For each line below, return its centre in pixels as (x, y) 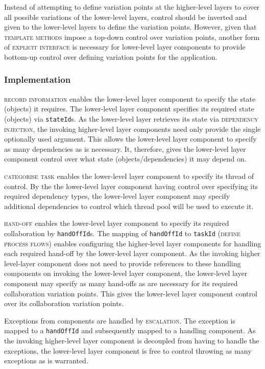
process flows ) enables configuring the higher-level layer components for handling (133, 243)
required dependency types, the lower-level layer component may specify (117, 196)
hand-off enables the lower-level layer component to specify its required (117, 223)
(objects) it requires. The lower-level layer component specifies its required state (129, 109)
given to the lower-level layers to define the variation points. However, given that (130, 27)
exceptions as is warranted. (46, 361)
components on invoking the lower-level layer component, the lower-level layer (126, 273)
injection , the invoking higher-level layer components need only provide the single (132, 129)
